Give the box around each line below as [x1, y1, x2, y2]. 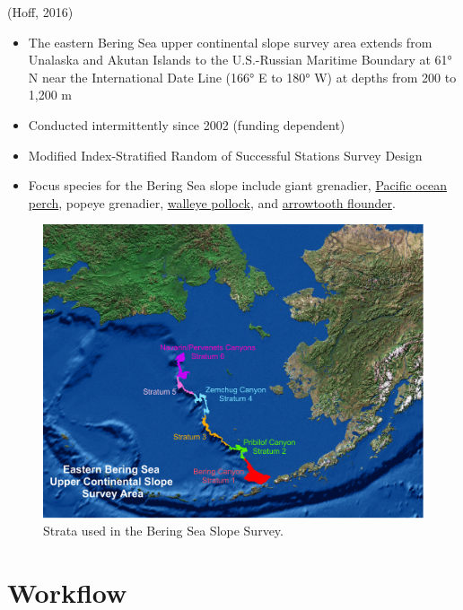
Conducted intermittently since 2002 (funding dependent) [28, 115, 345, 134]
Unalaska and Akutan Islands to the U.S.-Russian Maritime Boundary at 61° [28, 50, 452, 69]
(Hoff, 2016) [7, 3, 74, 21]
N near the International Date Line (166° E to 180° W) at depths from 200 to [28, 67, 457, 86]
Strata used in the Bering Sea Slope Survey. [43, 521, 284, 540]
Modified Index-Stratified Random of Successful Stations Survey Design [28, 145, 423, 164]
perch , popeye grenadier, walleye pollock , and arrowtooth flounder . [28, 193, 396, 212]
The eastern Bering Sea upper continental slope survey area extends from [28, 32, 432, 51]
